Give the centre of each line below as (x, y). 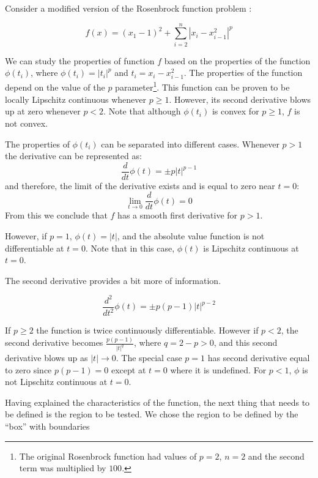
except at (128, 369)
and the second (276, 456)
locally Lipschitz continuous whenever (76, 99)
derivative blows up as (46, 358)
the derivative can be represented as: (73, 156)
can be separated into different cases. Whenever (190, 144)
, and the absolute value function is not (191, 236)
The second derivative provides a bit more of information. (113, 280)
